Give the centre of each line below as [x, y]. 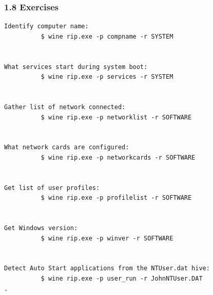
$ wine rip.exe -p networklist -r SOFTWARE [116, 117]
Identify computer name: [46, 27]
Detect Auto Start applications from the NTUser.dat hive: [107, 268]
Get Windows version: [41, 228]
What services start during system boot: [76, 67]
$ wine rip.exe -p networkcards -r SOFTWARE [118, 157]
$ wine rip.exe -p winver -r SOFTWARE [107, 238]
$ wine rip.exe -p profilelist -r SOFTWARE [116, 198]
